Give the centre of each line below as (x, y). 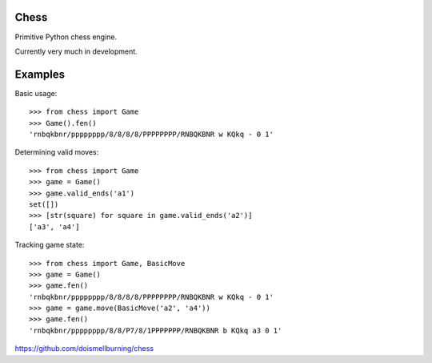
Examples (40, 74)
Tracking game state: (50, 245)
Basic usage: (36, 93)
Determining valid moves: (57, 152)
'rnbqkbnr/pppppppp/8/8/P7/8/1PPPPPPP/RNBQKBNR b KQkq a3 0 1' (156, 330)
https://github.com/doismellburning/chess (84, 349)
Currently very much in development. (76, 51)
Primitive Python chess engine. (66, 37)
